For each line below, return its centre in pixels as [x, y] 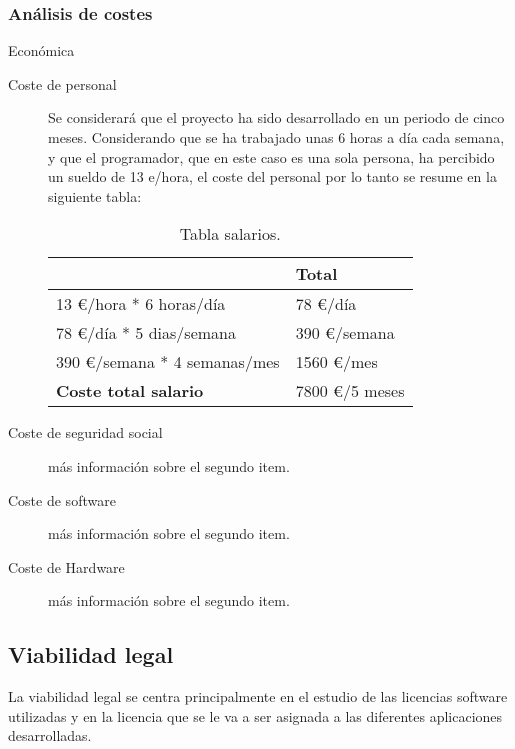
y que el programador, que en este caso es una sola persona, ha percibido [271, 156]
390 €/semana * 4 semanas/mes [168, 362]
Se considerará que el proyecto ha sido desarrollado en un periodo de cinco [276, 117]
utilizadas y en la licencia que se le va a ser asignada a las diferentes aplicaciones [255, 715]
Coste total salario [130, 391]
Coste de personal [62, 83]
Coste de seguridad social [85, 432]
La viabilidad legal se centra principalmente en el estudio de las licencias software [258, 696]
